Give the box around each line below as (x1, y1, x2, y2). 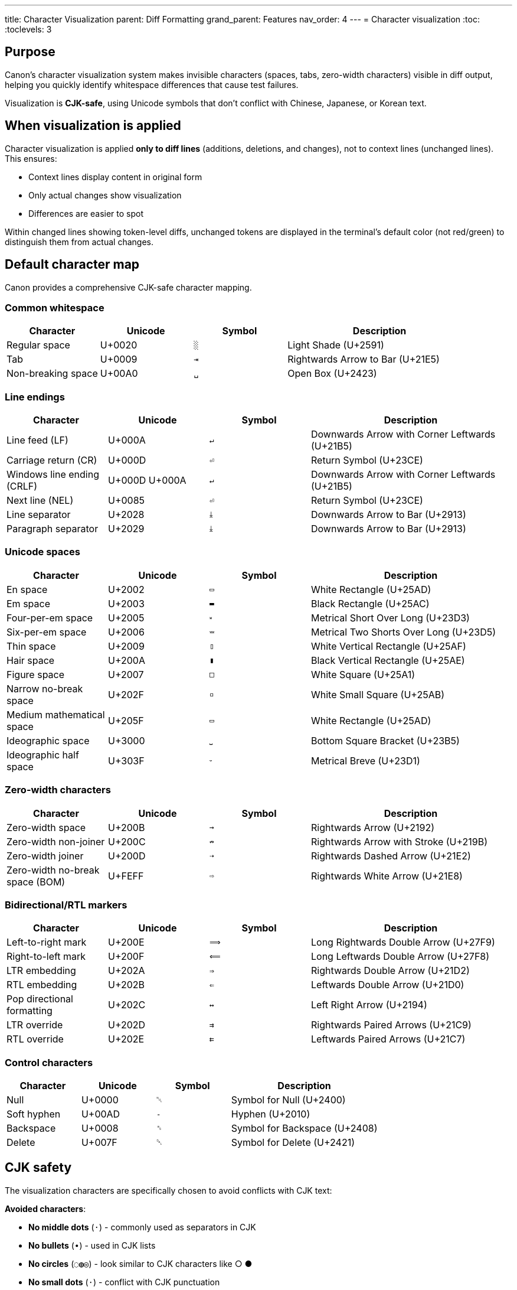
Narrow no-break (6, 682, 83, 695)
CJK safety (5, 1160, 72, 1175)
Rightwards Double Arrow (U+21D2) (311, 965, 470, 977)
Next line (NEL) (6, 494, 74, 507)
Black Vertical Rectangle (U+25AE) (311, 654, 465, 666)
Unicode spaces (5, 546, 80, 558)
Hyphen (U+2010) (231, 1108, 310, 1120)
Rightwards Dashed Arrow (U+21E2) (311, 849, 471, 862)
